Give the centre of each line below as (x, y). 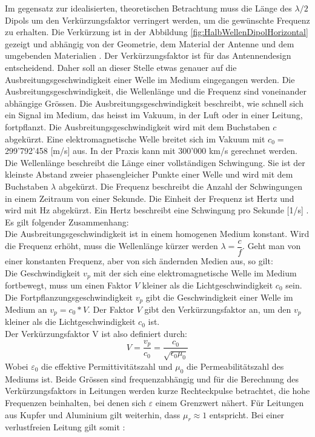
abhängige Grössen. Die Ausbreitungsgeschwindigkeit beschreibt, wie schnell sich (154, 103)
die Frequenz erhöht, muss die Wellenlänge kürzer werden (111, 246)
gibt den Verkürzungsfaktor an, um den (218, 309)
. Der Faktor (111, 309)
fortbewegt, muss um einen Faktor (68, 285)
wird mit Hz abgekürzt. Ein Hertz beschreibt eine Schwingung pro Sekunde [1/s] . (157, 210)
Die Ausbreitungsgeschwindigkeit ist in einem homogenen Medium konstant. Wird (157, 234)
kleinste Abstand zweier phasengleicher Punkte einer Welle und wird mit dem (149, 174)
